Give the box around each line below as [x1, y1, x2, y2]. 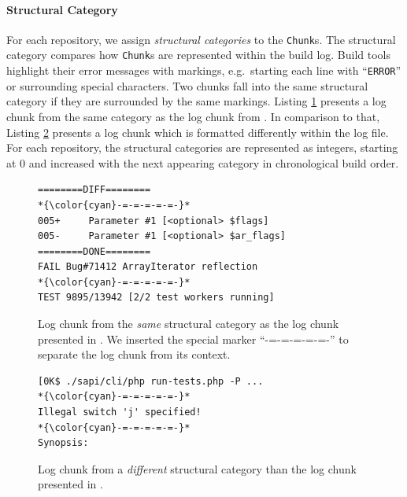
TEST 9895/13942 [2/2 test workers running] [38, 292, 275, 304]
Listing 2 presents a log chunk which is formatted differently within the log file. [6, 123, 389, 140]
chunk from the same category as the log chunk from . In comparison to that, [6, 108, 380, 124]
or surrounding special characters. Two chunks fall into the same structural [6, 77, 368, 94]
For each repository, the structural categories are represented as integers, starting [6, 139, 398, 156]
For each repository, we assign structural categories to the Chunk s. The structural [6, 31, 396, 47]
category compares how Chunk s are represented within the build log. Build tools [6, 46, 390, 63]
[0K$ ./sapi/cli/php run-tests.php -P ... [38, 375, 264, 387]
